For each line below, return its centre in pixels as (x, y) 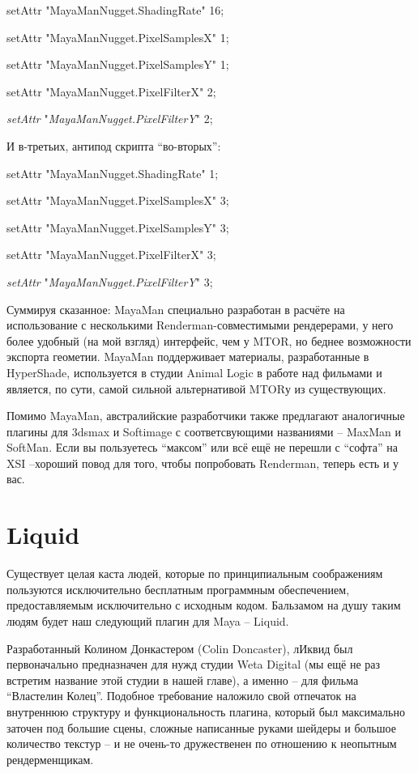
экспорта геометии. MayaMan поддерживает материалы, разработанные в (188, 357)
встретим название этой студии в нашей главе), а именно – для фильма (183, 680)
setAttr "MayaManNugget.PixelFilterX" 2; (111, 91)
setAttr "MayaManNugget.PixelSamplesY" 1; (118, 64)
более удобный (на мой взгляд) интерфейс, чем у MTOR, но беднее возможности (209, 340)
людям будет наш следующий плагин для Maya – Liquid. (148, 620)
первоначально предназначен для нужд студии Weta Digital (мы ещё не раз (194, 664)
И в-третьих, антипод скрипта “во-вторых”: (114, 145)
